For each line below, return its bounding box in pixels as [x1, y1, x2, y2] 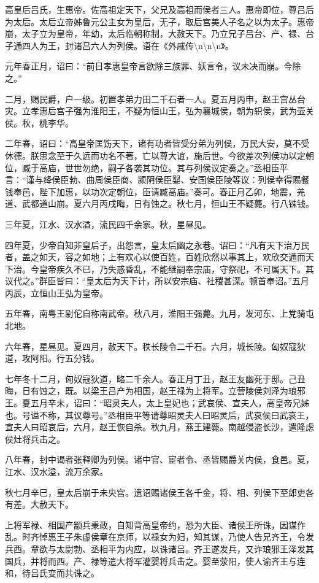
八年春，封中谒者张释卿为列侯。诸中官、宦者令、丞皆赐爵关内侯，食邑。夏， [5, 453, 314, 466]
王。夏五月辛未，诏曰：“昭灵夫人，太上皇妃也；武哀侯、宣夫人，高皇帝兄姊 [5, 396, 310, 409]
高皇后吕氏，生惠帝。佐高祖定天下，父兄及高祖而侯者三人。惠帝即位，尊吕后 [5, 3, 314, 15]
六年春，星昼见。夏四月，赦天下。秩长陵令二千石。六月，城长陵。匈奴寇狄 [5, 339, 306, 352]
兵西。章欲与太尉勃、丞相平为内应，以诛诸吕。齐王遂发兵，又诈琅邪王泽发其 [5, 542, 314, 555]
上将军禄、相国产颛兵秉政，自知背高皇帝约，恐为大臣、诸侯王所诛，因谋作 [5, 518, 306, 531]
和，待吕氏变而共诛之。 [5, 566, 99, 579]
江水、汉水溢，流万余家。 [5, 465, 108, 477]
